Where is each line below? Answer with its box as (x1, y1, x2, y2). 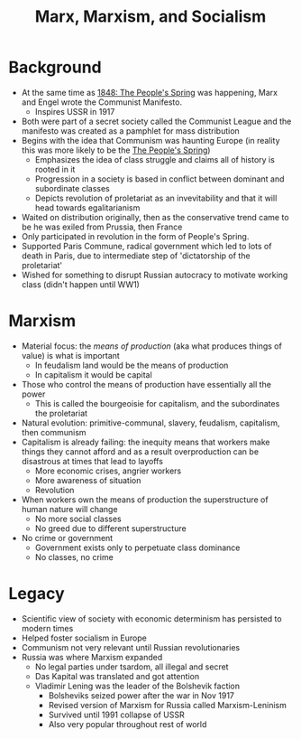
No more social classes (34, 513, 123, 524)
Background (8, 57, 102, 78)
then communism (21, 426, 87, 437)
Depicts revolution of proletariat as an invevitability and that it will (34, 192, 278, 203)
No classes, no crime (34, 551, 114, 562)
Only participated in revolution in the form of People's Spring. (21, 230, 250, 241)
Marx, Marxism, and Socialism (34, 6, 267, 27)
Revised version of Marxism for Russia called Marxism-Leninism (48, 699, 287, 710)
